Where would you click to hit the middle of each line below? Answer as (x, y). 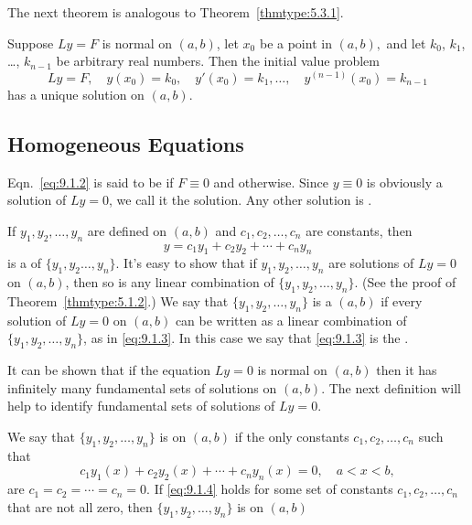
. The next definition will (391, 387)
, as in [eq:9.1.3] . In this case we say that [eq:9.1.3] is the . (246, 338)
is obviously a (404, 182)
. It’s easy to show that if (186, 263)
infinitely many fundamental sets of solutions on (142, 387)
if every (402, 300)
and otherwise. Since (271, 182)
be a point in (295, 43)
